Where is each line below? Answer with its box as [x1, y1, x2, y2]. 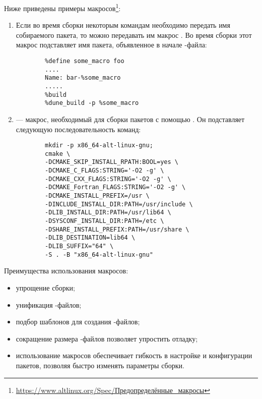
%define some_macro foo [45, 58, 124, 65]
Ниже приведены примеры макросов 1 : [4, 2, 121, 13]
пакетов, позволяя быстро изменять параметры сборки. [16, 360, 184, 370]
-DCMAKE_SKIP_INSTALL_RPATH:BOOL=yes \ [45, 158, 178, 166]
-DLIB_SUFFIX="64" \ [45, 243, 114, 250]
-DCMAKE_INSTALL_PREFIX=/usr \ [45, 192, 150, 200]
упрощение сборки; [16, 282, 75, 293]
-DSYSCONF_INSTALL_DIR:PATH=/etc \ [45, 217, 164, 225]
